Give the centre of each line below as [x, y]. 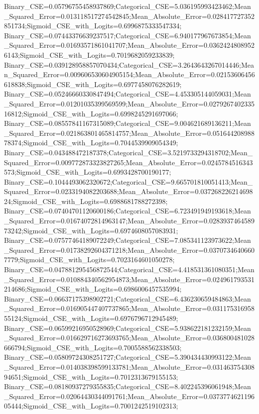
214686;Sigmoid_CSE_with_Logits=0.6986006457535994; [93, 289]
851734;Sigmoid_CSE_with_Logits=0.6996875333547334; [93, 26]
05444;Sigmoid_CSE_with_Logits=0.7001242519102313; [91, 406]
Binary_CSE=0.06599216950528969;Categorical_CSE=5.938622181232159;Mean [128, 328]
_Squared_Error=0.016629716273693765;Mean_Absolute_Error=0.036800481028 [129, 338]
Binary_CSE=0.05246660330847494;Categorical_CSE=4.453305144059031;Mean [128, 94]
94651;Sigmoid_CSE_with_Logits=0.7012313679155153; [91, 376]
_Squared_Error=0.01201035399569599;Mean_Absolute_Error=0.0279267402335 [129, 103]
